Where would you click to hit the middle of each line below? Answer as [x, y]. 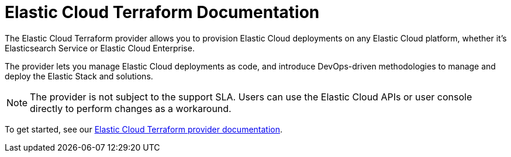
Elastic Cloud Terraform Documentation [162, 12]
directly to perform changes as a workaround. [131, 108]
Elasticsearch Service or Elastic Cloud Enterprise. [100, 48]
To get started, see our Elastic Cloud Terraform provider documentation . [144, 129]
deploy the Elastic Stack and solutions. [79, 76]
